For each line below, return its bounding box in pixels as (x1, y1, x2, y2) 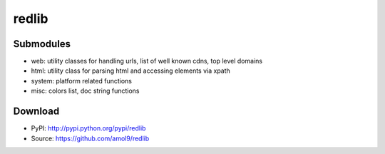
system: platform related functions (31, 76, 132, 85)
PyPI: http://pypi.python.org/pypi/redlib (31, 124, 146, 133)
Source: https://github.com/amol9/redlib (31, 134, 150, 143)
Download (13, 106, 60, 118)
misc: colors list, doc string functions (31, 86, 140, 96)
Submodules (13, 38, 71, 50)
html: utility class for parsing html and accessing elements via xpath (31, 66, 231, 75)
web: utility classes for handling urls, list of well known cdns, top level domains (31, 57, 263, 66)
